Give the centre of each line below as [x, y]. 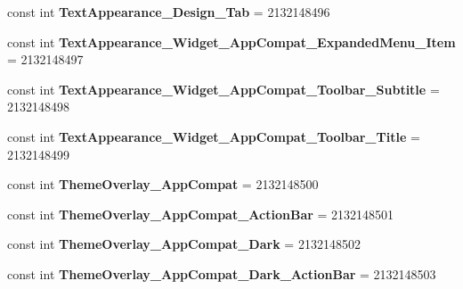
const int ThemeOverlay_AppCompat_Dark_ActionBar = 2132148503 [222, 273]
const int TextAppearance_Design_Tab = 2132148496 [169, 12]
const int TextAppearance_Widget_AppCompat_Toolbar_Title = [214, 136]
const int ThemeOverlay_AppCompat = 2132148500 [163, 184]
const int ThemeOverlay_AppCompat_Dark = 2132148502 [184, 244]
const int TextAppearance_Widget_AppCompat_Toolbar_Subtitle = [223, 89]
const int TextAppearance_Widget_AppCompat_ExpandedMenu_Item [231, 41]
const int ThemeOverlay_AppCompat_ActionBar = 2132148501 [201, 214]
